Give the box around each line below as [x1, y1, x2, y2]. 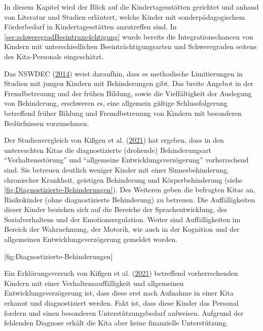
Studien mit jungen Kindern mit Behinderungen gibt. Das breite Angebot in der [4, 78, 253, 89]
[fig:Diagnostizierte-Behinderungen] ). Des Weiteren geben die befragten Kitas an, [4, 184, 255, 195]
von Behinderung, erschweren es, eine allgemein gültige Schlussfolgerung [4, 98, 228, 108]
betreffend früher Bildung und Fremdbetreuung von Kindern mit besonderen [4, 107, 242, 118]
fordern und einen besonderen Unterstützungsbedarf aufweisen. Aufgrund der [4, 307, 244, 318]
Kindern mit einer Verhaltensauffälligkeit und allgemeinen [4, 277, 184, 288]
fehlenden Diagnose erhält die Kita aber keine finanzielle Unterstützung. [4, 317, 228, 328]
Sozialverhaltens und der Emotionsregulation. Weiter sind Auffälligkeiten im [4, 214, 241, 224]
